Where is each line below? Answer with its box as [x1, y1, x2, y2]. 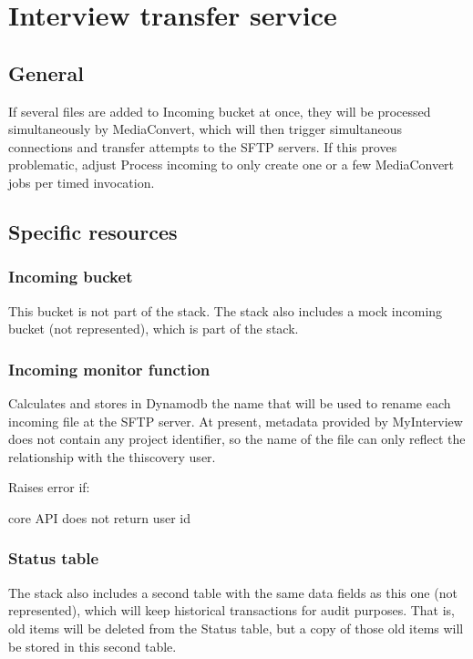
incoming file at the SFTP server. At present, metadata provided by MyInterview [8, 411, 463, 430]
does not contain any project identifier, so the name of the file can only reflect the [8, 429, 466, 448]
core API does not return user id [8, 508, 191, 527]
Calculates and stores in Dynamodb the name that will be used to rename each [8, 393, 451, 412]
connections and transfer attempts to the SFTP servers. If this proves [8, 137, 397, 156]
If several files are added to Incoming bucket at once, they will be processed [8, 101, 431, 120]
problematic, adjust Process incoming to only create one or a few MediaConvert [8, 155, 455, 174]
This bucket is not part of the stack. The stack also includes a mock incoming [8, 301, 443, 320]
